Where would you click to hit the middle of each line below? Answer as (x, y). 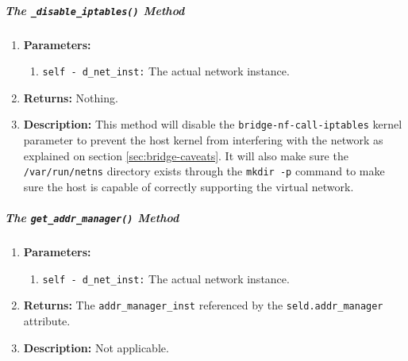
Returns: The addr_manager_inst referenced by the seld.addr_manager (203, 305)
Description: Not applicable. (96, 347)
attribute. (47, 321)
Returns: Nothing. (71, 97)
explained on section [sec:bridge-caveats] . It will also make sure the (186, 155)
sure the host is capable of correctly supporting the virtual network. (189, 186)
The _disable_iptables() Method (95, 10)
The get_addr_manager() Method (92, 218)
